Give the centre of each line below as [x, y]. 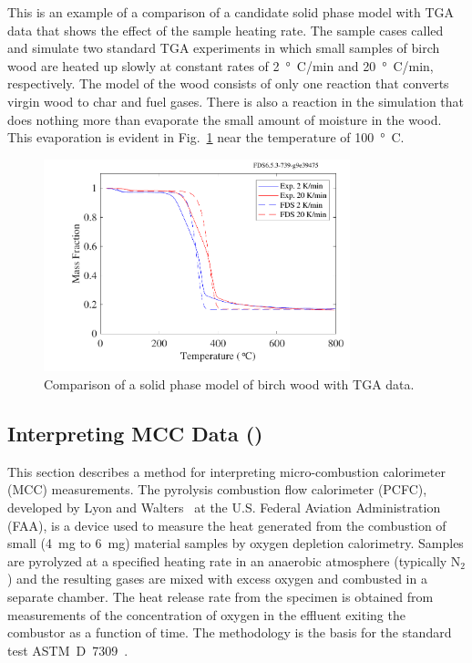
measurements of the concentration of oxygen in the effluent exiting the [206, 614]
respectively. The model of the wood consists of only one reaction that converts [228, 83]
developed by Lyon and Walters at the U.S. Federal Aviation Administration [224, 507]
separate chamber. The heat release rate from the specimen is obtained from [221, 596]
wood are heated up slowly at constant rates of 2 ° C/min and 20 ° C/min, [221, 65]
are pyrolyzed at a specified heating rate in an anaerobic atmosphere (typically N [234, 560]
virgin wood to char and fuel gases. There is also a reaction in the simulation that [236, 101]
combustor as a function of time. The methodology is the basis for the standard [230, 632]
